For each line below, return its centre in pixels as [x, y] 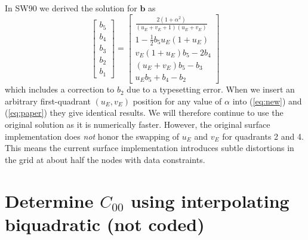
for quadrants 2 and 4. [263, 136]
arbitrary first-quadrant [48, 101]
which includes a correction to [60, 89]
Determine [49, 200]
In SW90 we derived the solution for [71, 8]
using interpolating [210, 200]
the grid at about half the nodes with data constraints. [105, 159]
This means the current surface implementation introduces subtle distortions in [150, 148]
